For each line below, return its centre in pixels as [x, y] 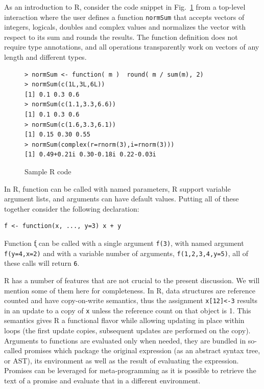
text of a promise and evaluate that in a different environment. [102, 380]
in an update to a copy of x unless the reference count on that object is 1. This [128, 310]
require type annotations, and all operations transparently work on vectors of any [132, 47]
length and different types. [45, 57]
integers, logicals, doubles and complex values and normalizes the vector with [125, 27]
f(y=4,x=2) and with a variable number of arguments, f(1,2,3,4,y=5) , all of [126, 253]
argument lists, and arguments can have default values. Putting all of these [122, 199]
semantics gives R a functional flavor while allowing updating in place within [124, 320]
